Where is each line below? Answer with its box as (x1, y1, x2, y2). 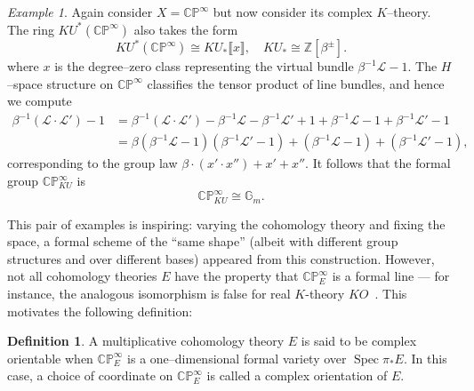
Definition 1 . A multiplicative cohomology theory (7, 331, 285, 350)
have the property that (174, 267, 299, 285)
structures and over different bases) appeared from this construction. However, (7, 249, 435, 267)
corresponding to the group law (7, 154, 178, 172)
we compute (7, 92, 72, 110)
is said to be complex (301, 331, 417, 350)
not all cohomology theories (7, 267, 157, 285)
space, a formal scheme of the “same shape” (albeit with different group (7, 232, 398, 251)
